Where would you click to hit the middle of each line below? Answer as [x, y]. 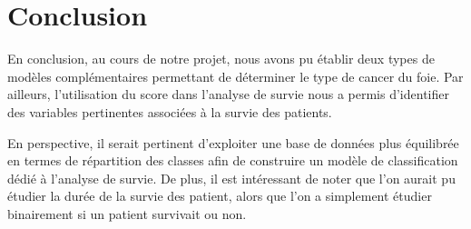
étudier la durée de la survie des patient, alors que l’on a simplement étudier [220, 196]
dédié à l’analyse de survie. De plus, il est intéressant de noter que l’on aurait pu [231, 178]
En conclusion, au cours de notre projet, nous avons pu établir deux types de [221, 59]
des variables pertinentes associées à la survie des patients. [170, 111]
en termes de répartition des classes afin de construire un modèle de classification [233, 160]
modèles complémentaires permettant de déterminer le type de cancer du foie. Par [235, 76]
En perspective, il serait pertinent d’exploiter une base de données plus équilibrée [233, 142]
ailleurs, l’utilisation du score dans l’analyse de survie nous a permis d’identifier [228, 94]
